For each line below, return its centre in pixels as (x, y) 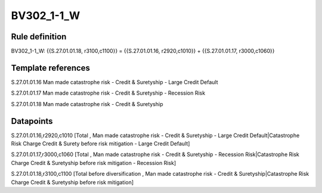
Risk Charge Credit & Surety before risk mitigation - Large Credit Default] (100, 144)
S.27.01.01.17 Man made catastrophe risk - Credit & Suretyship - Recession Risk (108, 93)
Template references (51, 68)
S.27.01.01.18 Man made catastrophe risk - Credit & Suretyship (87, 104)
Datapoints (32, 121)
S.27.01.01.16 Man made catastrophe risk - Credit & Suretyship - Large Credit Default (114, 82)
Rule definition (39, 37)
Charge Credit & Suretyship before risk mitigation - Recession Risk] (94, 163)
